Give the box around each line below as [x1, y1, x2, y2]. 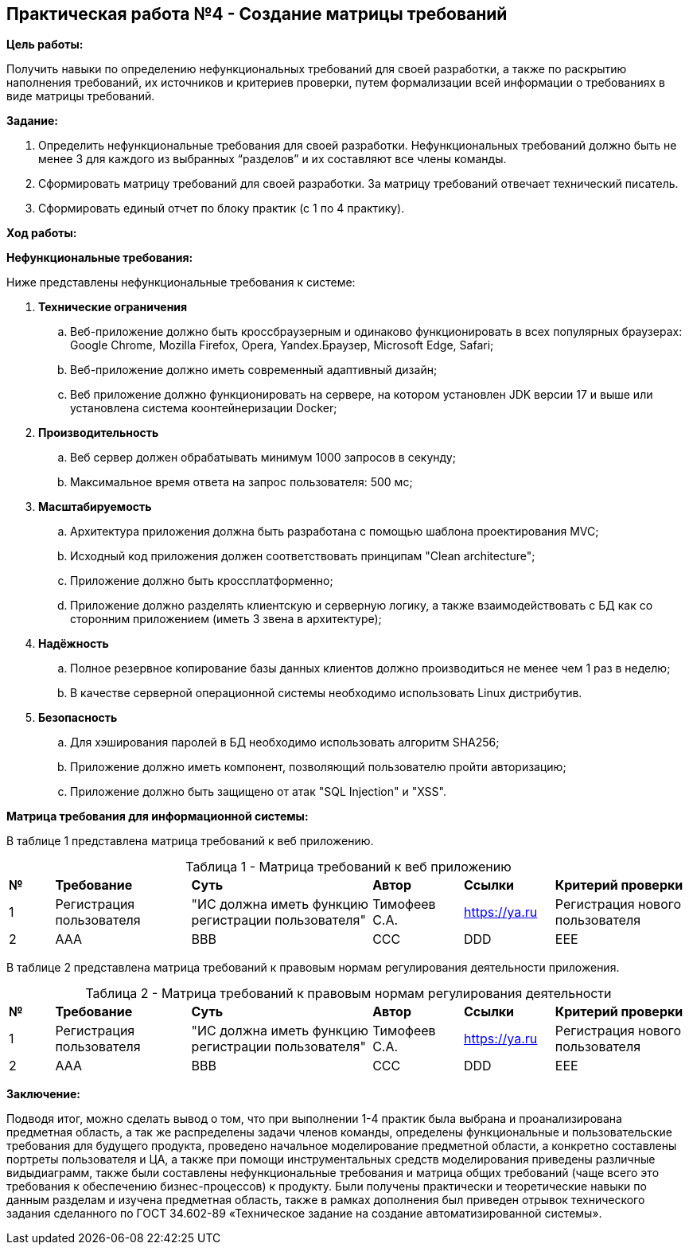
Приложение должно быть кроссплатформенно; [70, 574, 333, 588]
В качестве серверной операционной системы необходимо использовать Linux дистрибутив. [70, 686, 582, 700]
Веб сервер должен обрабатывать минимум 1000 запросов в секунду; [70, 450, 456, 465]
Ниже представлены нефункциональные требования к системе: [6, 275, 356, 290]
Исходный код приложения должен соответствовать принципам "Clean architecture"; [70, 549, 535, 563]
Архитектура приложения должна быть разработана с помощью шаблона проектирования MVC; [70, 524, 599, 539]
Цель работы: [6, 37, 84, 52]
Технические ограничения [38, 300, 188, 314]
